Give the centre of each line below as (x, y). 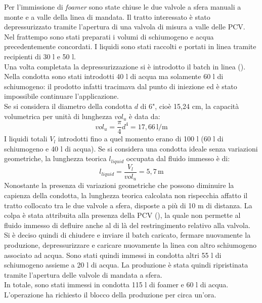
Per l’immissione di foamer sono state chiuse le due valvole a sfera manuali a (123, 7)
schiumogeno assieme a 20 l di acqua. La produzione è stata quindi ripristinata (126, 265)
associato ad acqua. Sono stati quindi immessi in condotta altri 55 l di (113, 255)
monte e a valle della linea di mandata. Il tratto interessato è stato (107, 16)
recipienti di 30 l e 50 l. (40, 56)
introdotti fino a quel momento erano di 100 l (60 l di (141, 139)
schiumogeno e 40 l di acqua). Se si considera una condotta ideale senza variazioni (131, 148)
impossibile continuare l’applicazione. (61, 96)
